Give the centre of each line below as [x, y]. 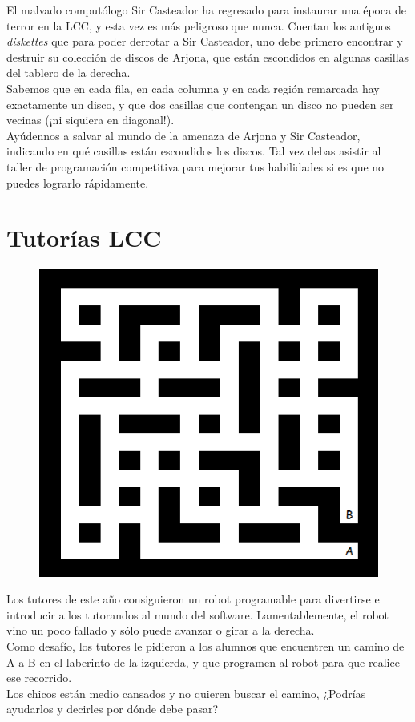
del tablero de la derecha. [68, 73]
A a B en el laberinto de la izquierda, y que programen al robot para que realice [203, 661]
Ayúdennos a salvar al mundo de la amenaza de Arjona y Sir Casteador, [183, 135]
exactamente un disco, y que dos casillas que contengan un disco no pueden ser [200, 104]
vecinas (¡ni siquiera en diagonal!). [91, 120]
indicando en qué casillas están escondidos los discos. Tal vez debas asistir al [194, 151]
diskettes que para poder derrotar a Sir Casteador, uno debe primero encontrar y [205, 41]
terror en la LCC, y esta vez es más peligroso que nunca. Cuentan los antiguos [199, 25]
